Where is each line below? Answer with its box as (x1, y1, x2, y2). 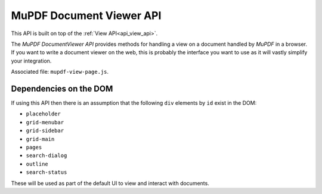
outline (26, 161, 49, 167)
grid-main (26, 136, 55, 142)
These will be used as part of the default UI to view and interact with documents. (11, 179, 210, 187)
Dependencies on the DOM (11, 83, 113, 93)
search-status (26, 169, 67, 176)
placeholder (26, 111, 61, 117)
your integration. (11, 57, 52, 64)
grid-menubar (26, 119, 64, 126)
